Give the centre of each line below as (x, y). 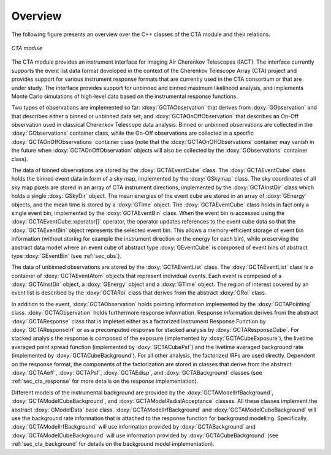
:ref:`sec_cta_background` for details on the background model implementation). (113, 444)
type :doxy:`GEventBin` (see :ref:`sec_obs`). (67, 256)
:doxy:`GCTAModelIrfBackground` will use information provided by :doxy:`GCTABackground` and (133, 427)
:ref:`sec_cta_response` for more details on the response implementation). (105, 381)
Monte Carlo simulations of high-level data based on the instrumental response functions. (125, 96)
